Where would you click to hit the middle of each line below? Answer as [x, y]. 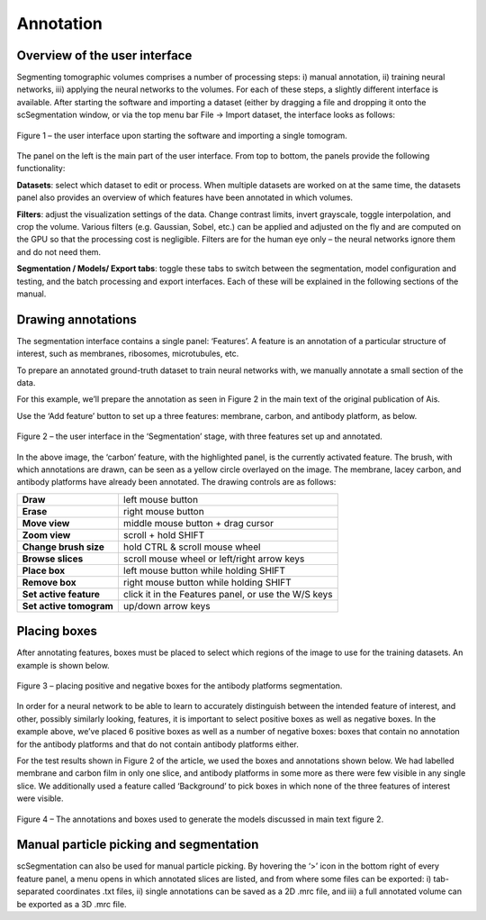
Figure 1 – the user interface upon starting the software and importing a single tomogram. [182, 135]
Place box [44, 570]
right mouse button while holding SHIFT [207, 582]
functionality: [41, 169]
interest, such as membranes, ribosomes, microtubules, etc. [128, 354]
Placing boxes [57, 631]
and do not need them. [59, 251]
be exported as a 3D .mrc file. [72, 904]
